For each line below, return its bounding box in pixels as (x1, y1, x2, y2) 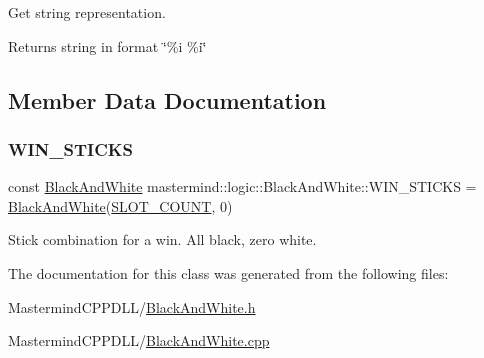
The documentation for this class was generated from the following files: (8, 262, 449, 283)
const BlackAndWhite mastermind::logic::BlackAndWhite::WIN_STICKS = (8, 176, 477, 197)
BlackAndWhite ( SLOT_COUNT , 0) (8, 195, 233, 216)
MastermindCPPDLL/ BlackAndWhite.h (8, 296, 256, 317)
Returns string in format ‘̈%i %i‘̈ (8, 35, 207, 56)
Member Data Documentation (8, 84, 327, 115)
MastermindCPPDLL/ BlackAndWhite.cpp (8, 330, 270, 351)
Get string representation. (8, 2, 166, 22)
